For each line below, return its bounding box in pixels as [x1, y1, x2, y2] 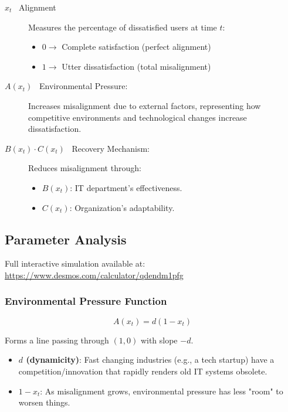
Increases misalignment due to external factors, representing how [28, 99, 261, 111]
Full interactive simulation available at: [5, 257, 145, 270]
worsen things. [18, 396, 70, 408]
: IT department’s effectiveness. [70, 181, 182, 193]
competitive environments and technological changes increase [28, 111, 247, 123]
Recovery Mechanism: [72, 142, 150, 154]
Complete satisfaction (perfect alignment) [62, 40, 211, 53]
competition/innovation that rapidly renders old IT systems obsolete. [18, 365, 267, 377]
